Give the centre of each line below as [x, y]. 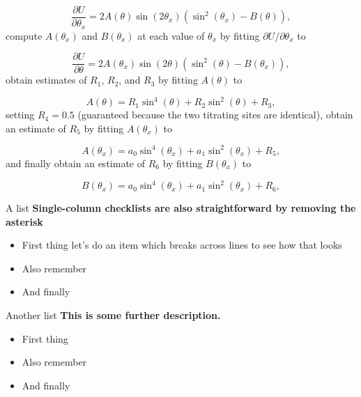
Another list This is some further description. [113, 315]
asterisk [24, 221]
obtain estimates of [46, 80]
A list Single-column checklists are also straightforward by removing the [181, 208]
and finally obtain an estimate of [75, 163]
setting [20, 115]
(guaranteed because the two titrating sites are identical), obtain [215, 115]
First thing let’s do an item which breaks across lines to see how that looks [182, 245]
